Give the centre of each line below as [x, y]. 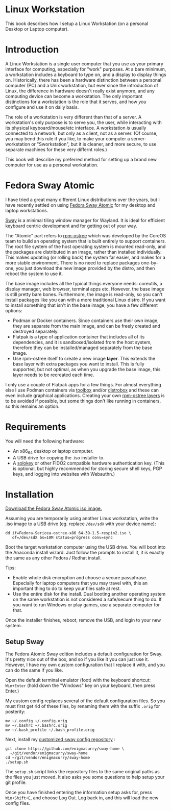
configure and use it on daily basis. [42, 107]
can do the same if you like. [34, 670]
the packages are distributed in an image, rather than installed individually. [83, 252]
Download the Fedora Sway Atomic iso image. [54, 508]
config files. [18, 803]
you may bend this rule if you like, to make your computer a [68, 138]
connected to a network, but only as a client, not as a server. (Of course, [81, 133]
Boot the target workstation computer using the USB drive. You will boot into [86, 547]
